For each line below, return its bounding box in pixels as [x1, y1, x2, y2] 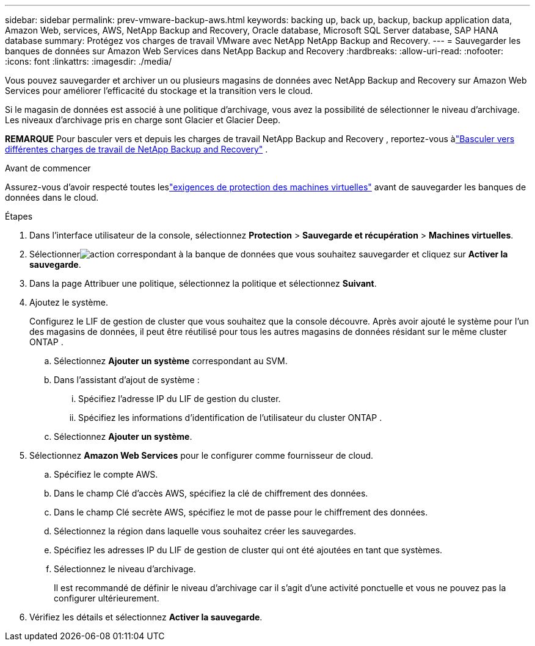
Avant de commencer [5, 163, 91, 173]
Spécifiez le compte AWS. [54, 469, 158, 479]
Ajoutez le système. [29, 297, 108, 307]
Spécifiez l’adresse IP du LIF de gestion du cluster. [78, 393, 281, 404]
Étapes [5, 211, 33, 221]
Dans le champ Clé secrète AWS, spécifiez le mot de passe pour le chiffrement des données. [54, 507, 428, 517]
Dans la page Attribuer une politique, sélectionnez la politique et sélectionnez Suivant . [29, 278, 377, 289]
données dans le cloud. [5, 192, 99, 203]
